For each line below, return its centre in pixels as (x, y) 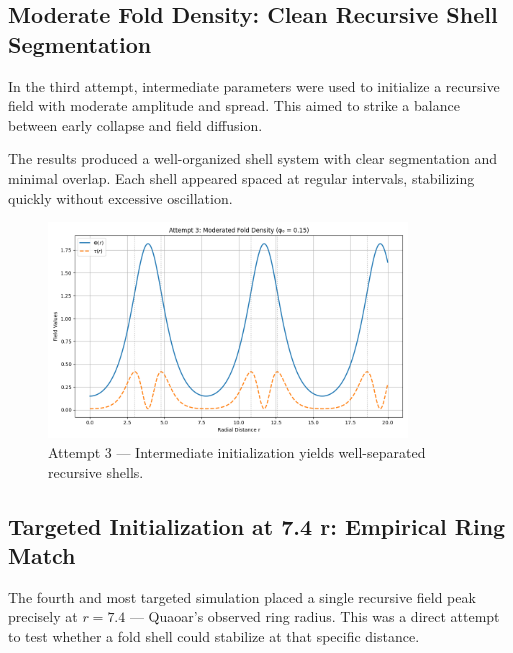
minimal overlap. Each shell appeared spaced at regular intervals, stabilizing (241, 177)
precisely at (43, 616)
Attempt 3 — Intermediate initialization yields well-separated (237, 451)
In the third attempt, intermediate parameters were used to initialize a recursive (254, 85)
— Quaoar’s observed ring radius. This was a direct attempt (314, 616)
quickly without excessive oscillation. (120, 197)
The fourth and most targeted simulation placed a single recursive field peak (242, 596)
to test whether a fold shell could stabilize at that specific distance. (214, 635)
